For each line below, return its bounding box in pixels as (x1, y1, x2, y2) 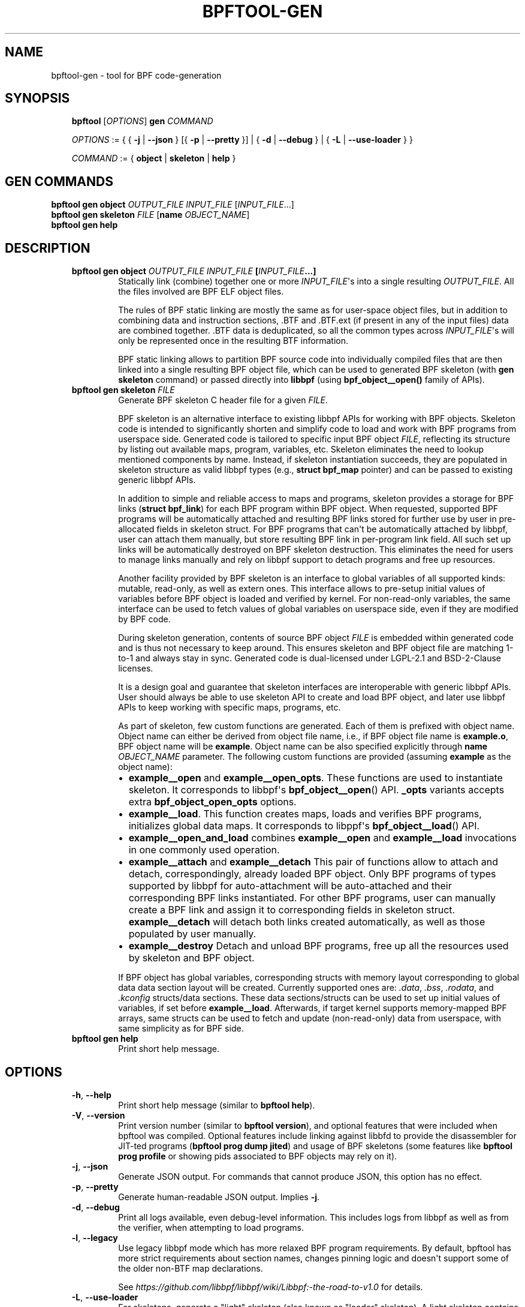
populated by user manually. (128, 928, 257, 940)
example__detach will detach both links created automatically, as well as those (128, 916, 485, 928)
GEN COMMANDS (5, 173, 113, 189)
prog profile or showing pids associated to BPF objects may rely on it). (118, 1150, 397, 1161)
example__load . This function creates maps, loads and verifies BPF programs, (128, 808, 482, 820)
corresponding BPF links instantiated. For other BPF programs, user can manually (128, 892, 496, 904)
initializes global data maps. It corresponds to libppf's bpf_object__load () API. (128, 820, 480, 832)
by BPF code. (118, 614, 171, 625)
